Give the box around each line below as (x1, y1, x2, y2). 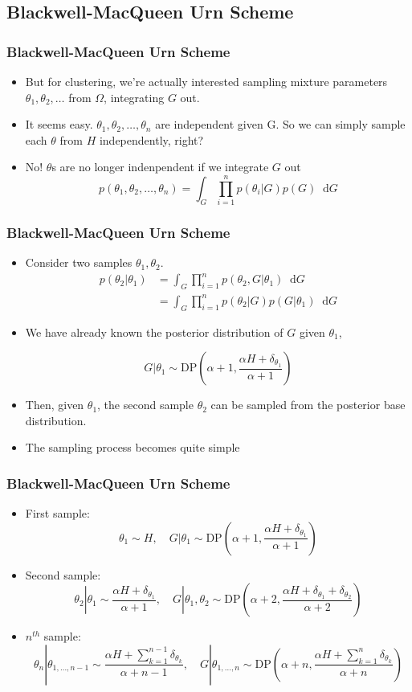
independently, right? (99, 131, 204, 148)
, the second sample (97, 396, 194, 413)
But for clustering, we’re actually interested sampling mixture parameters (25, 73, 388, 89)
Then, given (25, 396, 84, 413)
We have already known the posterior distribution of (25, 323, 284, 340)
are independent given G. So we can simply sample (155, 116, 406, 133)
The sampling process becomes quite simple (25, 439, 240, 456)
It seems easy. (25, 116, 93, 133)
